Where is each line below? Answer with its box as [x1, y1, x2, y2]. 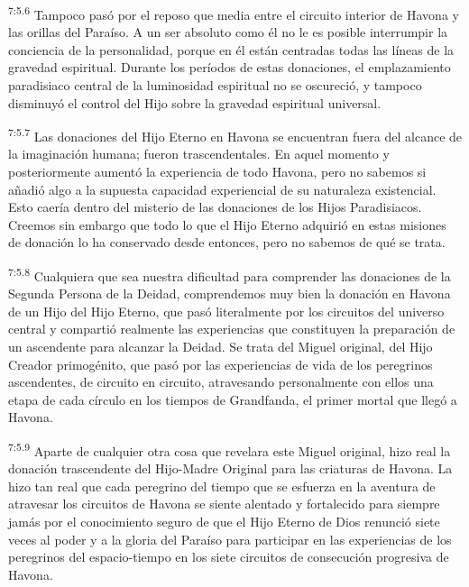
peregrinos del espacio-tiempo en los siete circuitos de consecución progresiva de [8, 547, 449, 566]
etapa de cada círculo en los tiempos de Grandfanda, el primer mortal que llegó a [8, 390, 457, 408]
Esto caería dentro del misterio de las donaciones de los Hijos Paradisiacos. [8, 197, 422, 216]
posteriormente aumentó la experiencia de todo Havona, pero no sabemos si [8, 162, 427, 181]
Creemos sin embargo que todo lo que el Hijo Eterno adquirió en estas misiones [8, 215, 446, 234]
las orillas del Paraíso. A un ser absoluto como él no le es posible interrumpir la [8, 23, 448, 41]
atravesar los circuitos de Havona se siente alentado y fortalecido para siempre [8, 494, 440, 513]
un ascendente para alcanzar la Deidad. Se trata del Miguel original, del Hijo [8, 337, 433, 356]
